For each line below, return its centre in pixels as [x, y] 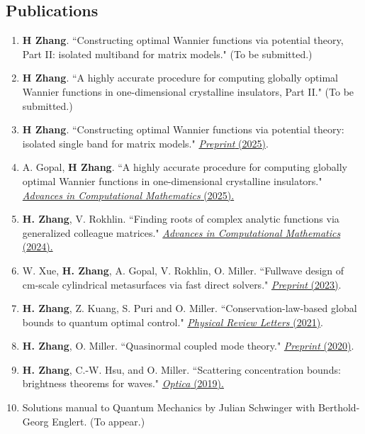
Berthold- [339, 407]
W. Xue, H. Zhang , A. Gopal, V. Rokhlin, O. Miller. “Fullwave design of [183, 270]
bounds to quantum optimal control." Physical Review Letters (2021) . [173, 322]
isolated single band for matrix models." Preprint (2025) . [145, 143]
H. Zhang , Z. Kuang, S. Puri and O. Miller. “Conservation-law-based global [190, 308]
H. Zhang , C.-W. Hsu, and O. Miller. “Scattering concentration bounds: [181, 369]
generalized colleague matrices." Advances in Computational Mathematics [181, 232]
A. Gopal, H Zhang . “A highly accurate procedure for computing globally [185, 167]
